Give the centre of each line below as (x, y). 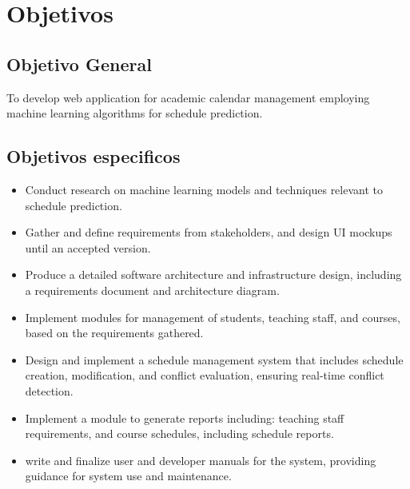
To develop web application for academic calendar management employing (188, 97)
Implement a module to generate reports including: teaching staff (185, 417)
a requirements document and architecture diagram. (152, 290)
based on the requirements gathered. (114, 333)
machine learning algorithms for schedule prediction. (135, 113)
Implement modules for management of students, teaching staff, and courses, (213, 317)
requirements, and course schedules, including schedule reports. (179, 433)
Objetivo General (79, 64)
